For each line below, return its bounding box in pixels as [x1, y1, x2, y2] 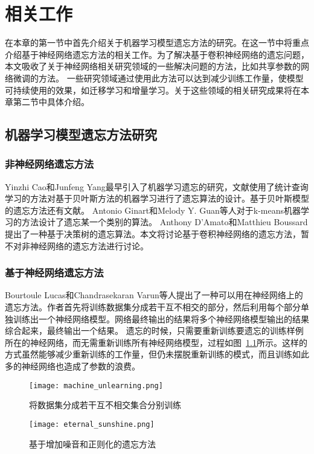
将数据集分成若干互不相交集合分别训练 [29, 398, 181, 411]
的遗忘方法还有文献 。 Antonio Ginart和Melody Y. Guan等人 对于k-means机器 [5, 203, 301, 216]
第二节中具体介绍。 [13, 95, 89, 108]
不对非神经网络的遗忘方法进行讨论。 [5, 239, 149, 252]
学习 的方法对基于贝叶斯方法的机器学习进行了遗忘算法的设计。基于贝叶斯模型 [5, 192, 309, 205]
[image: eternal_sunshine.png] [29, 420, 155, 429]
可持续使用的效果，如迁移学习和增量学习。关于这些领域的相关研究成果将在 [5, 83, 301, 96]
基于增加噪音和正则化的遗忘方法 [29, 437, 156, 450]
